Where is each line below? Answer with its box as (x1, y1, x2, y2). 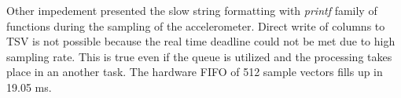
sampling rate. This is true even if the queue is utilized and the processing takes (6, 48, 392, 64)
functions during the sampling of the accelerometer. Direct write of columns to (6, 17, 385, 34)
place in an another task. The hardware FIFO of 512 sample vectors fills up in (6, 64, 383, 80)
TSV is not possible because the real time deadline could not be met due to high (6, 33, 395, 49)
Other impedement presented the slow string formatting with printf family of (6, 2, 377, 18)
